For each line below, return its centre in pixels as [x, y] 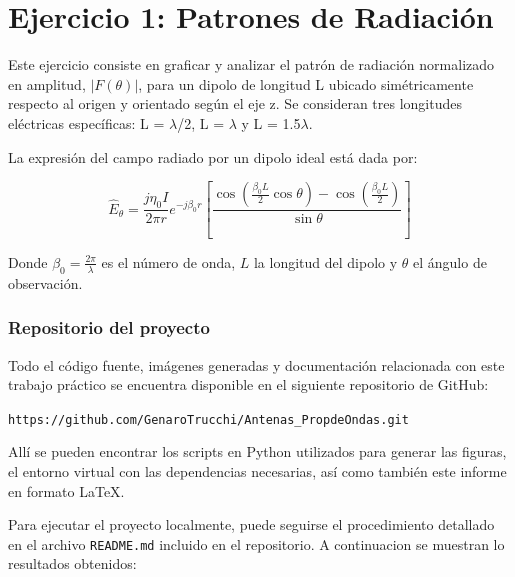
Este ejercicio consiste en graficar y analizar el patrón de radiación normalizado [251, 64]
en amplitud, [47, 83]
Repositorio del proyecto [109, 327]
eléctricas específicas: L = [86, 122]
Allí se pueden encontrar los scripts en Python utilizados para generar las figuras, [257, 451]
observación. [45, 282]
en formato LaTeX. [66, 490]
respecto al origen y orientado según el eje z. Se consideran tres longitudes [235, 103]
